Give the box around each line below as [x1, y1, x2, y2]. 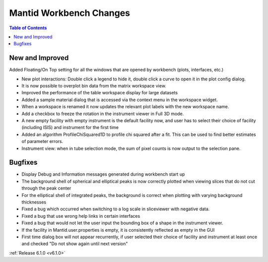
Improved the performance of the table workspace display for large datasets [21, 90, 178, 96]
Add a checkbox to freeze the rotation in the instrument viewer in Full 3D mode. [21, 111, 184, 117]
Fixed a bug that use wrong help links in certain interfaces [21, 213, 140, 219]
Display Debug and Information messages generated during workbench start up [21, 171, 185, 177]
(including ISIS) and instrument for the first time [21, 125, 119, 131]
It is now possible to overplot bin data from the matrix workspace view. [21, 83, 166, 89]
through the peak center [21, 185, 71, 191]
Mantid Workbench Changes [9, 7, 130, 18]
